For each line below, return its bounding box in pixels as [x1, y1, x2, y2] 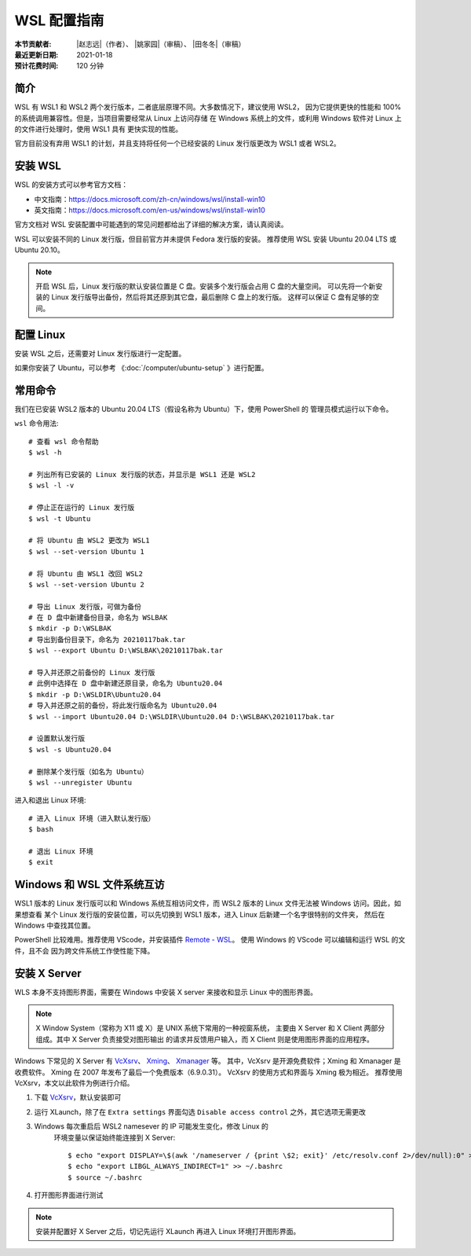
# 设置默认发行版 [28, 734, 86, 743]
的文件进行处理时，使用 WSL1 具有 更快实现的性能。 [14, 124, 183, 134]
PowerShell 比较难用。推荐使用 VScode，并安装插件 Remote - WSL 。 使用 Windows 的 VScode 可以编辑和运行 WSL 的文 [14, 935, 406, 945]
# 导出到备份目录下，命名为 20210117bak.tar [28, 635, 186, 644]
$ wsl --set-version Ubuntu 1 [28, 547, 145, 556]
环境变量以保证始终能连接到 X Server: [53, 1133, 176, 1142]
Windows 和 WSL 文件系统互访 [14, 878, 165, 891]
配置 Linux [14, 328, 66, 341]
